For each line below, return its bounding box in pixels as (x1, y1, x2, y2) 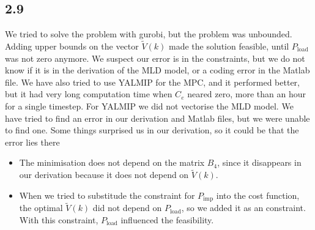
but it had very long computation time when (5, 87, 172, 100)
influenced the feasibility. (120, 213, 214, 226)
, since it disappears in (217, 156, 302, 169)
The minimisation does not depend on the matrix (19, 156, 205, 169)
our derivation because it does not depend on (19, 168, 189, 181)
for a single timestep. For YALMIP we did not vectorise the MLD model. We (5, 99, 294, 112)
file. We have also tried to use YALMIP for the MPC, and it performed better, (5, 75, 300, 88)
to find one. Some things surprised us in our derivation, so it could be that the (5, 124, 299, 136)
